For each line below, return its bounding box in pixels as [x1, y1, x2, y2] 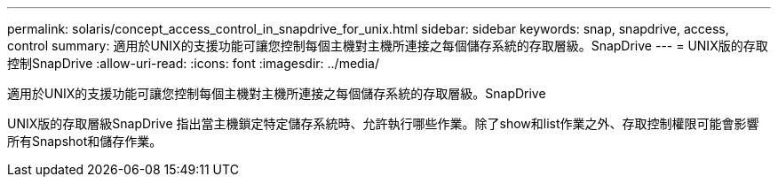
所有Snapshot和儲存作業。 [7, 134, 163, 149]
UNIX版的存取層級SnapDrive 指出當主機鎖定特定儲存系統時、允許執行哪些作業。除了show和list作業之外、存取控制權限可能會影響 [7, 116, 759, 131]
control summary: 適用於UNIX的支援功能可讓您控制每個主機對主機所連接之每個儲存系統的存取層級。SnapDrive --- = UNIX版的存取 [7, 38, 768, 53]
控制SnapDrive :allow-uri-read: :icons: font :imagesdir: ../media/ [7, 56, 379, 71]
